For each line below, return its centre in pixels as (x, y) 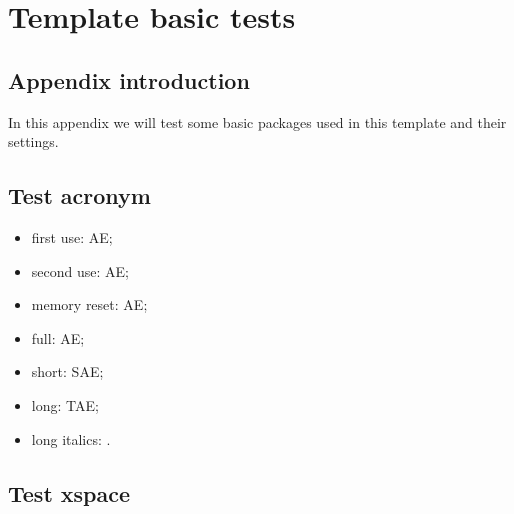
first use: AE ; (72, 236)
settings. (33, 141)
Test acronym (79, 195)
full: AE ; (58, 337)
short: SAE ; (67, 371)
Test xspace (69, 492)
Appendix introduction (129, 79)
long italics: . (71, 438)
